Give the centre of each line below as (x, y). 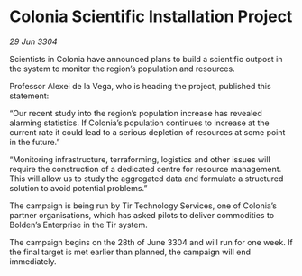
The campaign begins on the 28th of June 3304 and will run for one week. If (151, 242)
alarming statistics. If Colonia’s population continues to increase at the (139, 123)
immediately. (33, 261)
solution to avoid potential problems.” (78, 188)
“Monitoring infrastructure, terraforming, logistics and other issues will (140, 159)
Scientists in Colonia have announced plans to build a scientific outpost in (146, 59)
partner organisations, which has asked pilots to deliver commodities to (142, 215)
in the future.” (35, 142)
